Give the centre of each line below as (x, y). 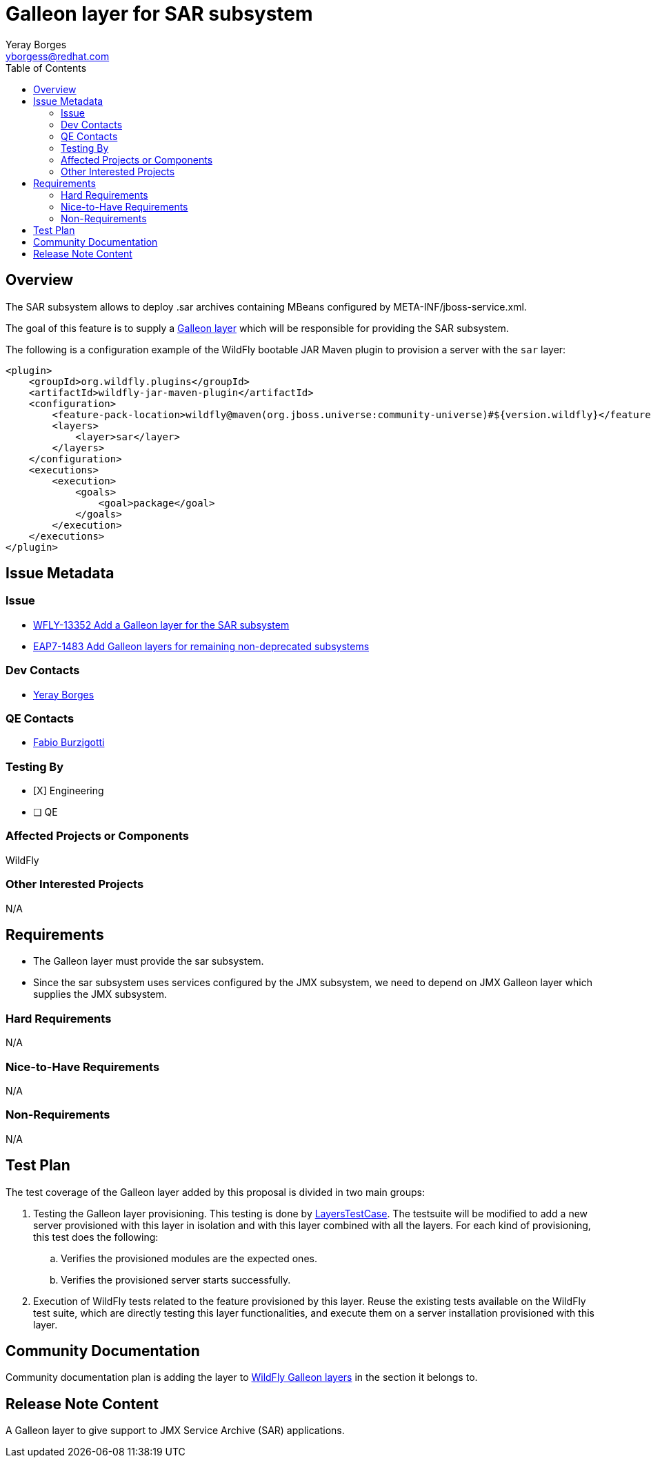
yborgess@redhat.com (58, 56)
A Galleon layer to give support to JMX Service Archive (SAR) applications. (175, 1431)
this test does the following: (96, 1237)
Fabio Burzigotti (69, 743)
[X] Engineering (69, 791)
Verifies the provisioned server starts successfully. (176, 1279)
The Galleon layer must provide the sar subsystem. (149, 961)
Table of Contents (46, 68)
